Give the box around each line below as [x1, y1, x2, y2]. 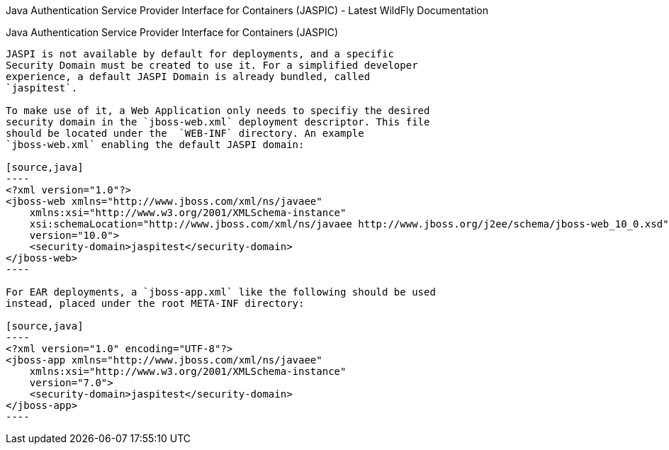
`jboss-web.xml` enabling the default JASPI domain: [6, 139, 305, 150]
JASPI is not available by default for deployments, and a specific [6, 48, 394, 60]
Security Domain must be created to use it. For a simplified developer [6, 60, 418, 71]
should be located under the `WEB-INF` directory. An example [6, 128, 364, 139]
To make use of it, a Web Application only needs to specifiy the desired [6, 105, 430, 116]
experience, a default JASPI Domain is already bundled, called [6, 71, 371, 82]
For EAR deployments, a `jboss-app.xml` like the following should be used [6, 286, 436, 298]
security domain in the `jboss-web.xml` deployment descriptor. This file [6, 116, 430, 128]
